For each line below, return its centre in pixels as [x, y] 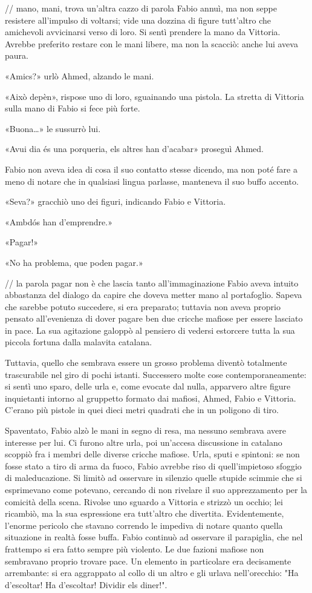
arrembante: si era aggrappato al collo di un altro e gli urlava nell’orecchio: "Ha [152, 573]
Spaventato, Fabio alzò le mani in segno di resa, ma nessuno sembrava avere [145, 430]
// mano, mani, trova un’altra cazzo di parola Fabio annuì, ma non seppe [141, 8]
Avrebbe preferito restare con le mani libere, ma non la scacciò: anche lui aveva [151, 43]
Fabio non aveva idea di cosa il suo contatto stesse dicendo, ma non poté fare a [151, 169]
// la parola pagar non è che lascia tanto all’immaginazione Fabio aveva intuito [152, 283]
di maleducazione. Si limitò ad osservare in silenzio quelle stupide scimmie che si [154, 478]
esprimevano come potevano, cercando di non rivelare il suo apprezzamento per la [156, 489]
